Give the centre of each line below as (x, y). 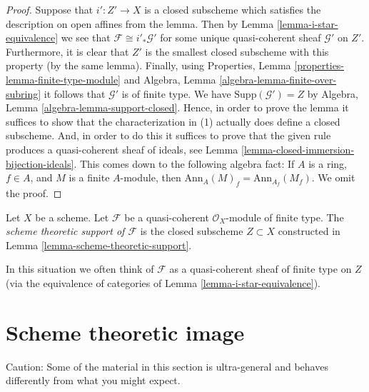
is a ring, (328, 163)
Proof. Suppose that (50, 9)
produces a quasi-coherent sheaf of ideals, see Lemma (122, 149)
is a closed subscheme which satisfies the (233, 9)
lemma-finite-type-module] (63, 79)
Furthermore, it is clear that (67, 51)
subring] (24, 93)
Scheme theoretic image (125, 332)
